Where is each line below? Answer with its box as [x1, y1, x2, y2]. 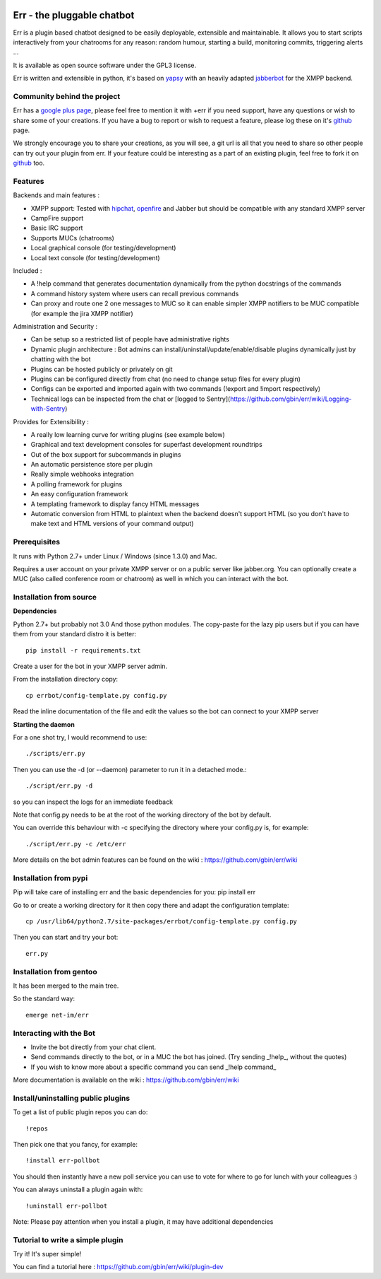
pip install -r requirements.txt [25, 646, 141, 654]
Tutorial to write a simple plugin [13, 1234, 123, 1244]
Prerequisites [13, 537, 60, 547]
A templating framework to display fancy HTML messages [30, 499, 200, 508]
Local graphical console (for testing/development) [30, 244, 176, 252]
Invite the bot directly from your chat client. [30, 1043, 157, 1051]
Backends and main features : [13, 191, 100, 199]
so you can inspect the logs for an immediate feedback [13, 798, 173, 806]
